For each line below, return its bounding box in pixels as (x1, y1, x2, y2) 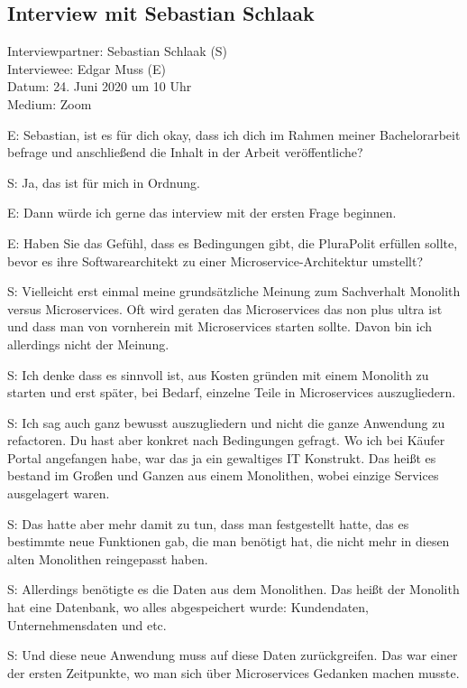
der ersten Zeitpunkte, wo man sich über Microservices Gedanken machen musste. (7, 663, 460, 682)
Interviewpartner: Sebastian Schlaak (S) (7, 42, 228, 60)
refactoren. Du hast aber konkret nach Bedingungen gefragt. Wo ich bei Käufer (7, 431, 445, 450)
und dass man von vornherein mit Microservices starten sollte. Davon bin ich (7, 317, 433, 336)
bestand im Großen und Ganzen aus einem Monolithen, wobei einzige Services (7, 466, 439, 485)
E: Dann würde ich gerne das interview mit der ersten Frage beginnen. (7, 203, 397, 222)
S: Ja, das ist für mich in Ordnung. (7, 172, 200, 191)
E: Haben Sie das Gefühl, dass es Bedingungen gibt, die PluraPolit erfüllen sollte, (7, 233, 458, 252)
